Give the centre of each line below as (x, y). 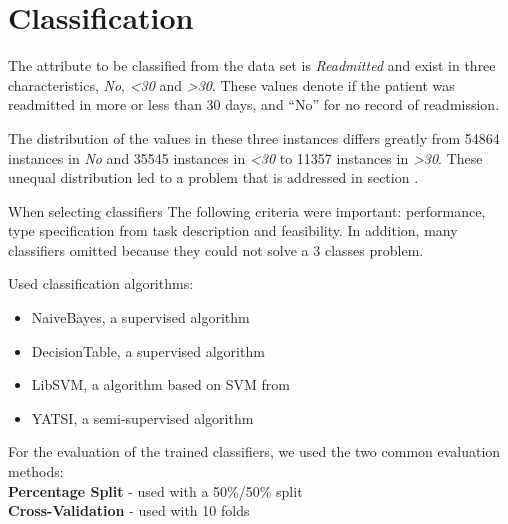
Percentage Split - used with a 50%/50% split (155, 490)
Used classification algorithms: (101, 283)
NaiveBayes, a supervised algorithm (140, 317)
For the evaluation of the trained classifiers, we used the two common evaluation (254, 451)
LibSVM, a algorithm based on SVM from (161, 384)
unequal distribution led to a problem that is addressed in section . (213, 177)
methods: (36, 471)
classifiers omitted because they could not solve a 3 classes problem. (216, 249)
